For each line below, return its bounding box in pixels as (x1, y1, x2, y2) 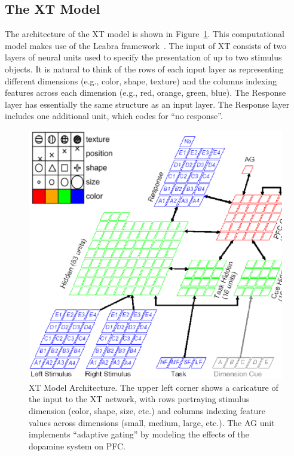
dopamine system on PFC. (29, 439, 125, 452)
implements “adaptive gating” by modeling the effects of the (29, 428, 249, 440)
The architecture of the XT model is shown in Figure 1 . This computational (5, 28, 284, 40)
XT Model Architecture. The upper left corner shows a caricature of (29, 381, 278, 393)
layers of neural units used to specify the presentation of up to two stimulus (5, 51, 282, 63)
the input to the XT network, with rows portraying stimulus (29, 393, 250, 405)
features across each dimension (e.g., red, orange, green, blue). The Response (5, 86, 286, 99)
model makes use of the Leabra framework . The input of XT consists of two (5, 39, 287, 51)
